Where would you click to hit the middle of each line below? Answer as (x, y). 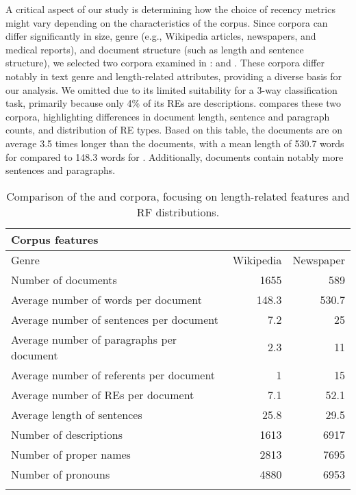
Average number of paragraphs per (94, 339)
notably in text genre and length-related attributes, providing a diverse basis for (174, 76)
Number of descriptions (67, 434)
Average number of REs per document (103, 394)
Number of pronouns (61, 474)
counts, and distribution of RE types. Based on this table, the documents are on (174, 130)
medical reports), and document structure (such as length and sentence (155, 49)
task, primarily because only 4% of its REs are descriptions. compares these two (173, 103)
